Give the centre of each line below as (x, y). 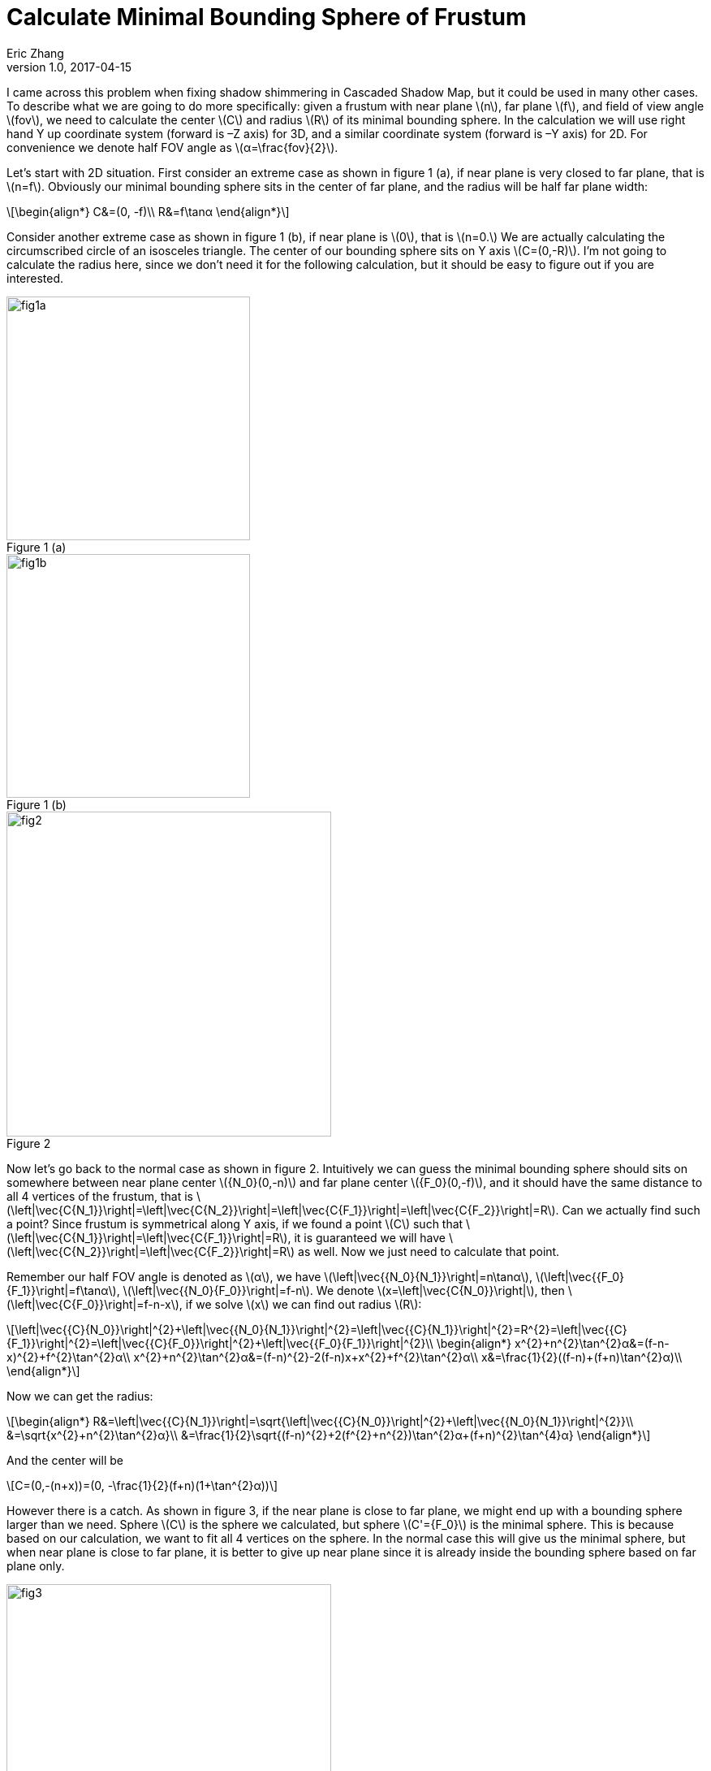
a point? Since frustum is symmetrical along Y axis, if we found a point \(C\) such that (235, 1223)
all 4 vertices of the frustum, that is (100, 1196)
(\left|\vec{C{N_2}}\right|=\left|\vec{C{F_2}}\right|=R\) (151, 1251)
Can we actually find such (631, 1210)
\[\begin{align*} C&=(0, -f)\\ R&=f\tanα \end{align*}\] (148, 211)
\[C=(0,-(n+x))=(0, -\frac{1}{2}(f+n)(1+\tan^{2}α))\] (142, 1485)
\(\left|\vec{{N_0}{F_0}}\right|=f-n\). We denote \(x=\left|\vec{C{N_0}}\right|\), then (344, 1290)
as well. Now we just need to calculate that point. (429, 1251)
